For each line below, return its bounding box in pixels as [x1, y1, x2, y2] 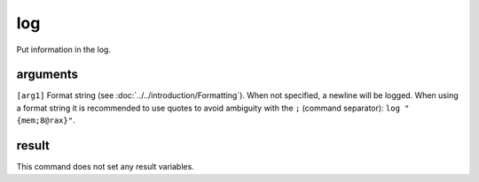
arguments [16, 67, 79, 82]
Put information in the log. [16, 44, 111, 55]
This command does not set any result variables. [16, 162, 194, 172]
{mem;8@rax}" [16, 116, 74, 125]
